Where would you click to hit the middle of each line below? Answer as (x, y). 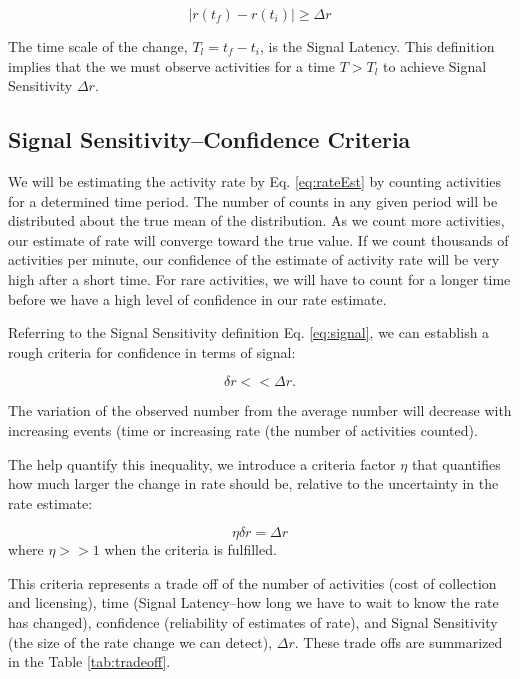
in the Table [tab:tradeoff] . (89, 661)
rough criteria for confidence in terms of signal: (152, 351)
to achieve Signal (435, 65)
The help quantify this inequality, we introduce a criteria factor (202, 463)
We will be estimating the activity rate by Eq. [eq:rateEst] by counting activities (255, 180)
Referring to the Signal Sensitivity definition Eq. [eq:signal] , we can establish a (249, 332)
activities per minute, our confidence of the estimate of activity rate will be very (254, 259)
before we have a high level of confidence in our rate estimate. (197, 298)
